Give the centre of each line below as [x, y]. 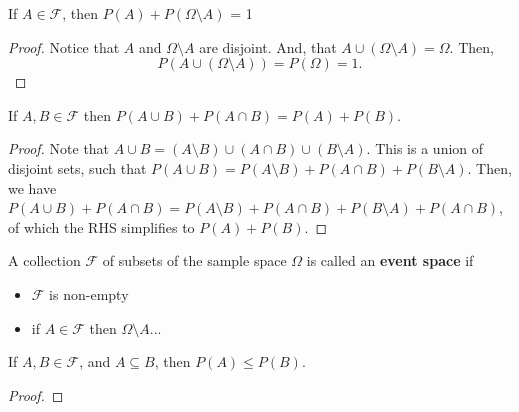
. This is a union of [425, 148]
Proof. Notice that [64, 46]
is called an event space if [390, 260]
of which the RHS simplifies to [101, 226]
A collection [44, 260]
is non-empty [89, 293]
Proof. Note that [59, 148]
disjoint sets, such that [77, 167]
